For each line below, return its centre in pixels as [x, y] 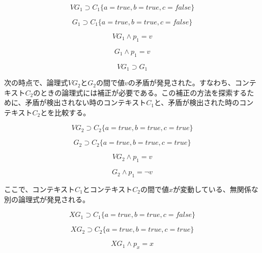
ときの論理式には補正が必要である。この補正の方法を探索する [144, 92]
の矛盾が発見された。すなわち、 [181, 83]
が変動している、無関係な [216, 189]
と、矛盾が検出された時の [197, 102]
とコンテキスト [108, 189]
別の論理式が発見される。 [47, 199]
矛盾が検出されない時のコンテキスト [86, 102]
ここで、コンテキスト [40, 189]
